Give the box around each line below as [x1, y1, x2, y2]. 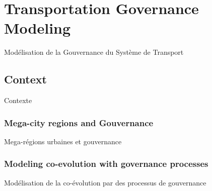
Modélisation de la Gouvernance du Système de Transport [4, 47, 184, 57]
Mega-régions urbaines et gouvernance [4, 136, 122, 146]
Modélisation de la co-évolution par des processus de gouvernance [4, 177, 206, 187]
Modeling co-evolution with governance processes [4, 157, 208, 170]
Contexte [4, 95, 32, 106]
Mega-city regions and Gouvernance [4, 116, 154, 129]
